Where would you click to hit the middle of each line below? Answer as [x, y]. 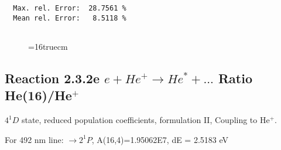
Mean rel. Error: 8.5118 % [70, 18]
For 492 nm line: [34, 139]
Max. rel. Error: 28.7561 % [70, 8]
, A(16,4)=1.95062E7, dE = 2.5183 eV [160, 139]
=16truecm [48, 46]
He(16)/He [38, 95]
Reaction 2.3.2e [52, 78]
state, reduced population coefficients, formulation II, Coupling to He [145, 120]
